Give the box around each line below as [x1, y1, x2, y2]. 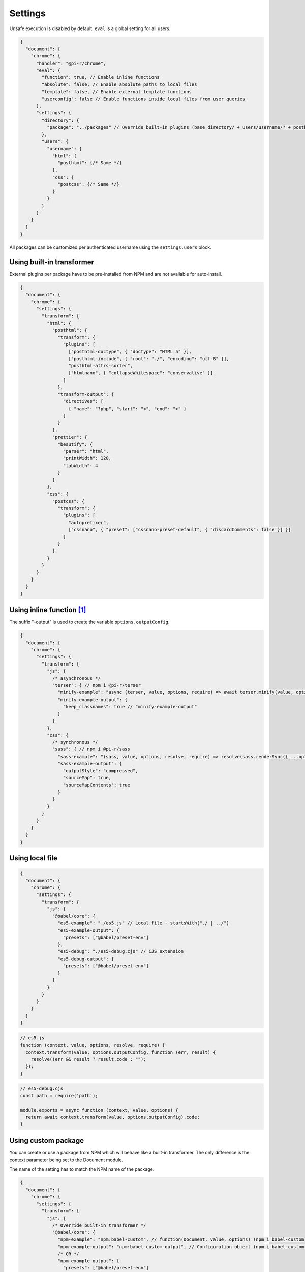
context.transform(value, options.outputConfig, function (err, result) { [25, 1049, 216, 1055]
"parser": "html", [63, 448, 109, 454]
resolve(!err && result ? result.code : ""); [30, 1056, 146, 1062]
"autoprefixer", [68, 519, 109, 525]
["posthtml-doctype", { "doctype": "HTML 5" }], [68, 349, 192, 355]
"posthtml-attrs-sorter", [68, 363, 133, 369]
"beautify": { [57, 441, 93, 447]
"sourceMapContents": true [63, 782, 131, 788]
